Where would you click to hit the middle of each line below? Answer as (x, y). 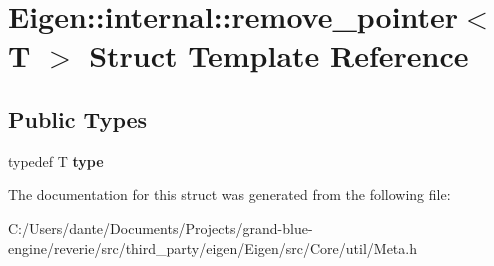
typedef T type (56, 160)
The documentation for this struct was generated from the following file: (229, 194)
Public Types (78, 118)
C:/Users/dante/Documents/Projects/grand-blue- (160, 227)
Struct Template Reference (279, 55)
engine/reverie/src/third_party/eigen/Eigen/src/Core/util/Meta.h (212, 247)
